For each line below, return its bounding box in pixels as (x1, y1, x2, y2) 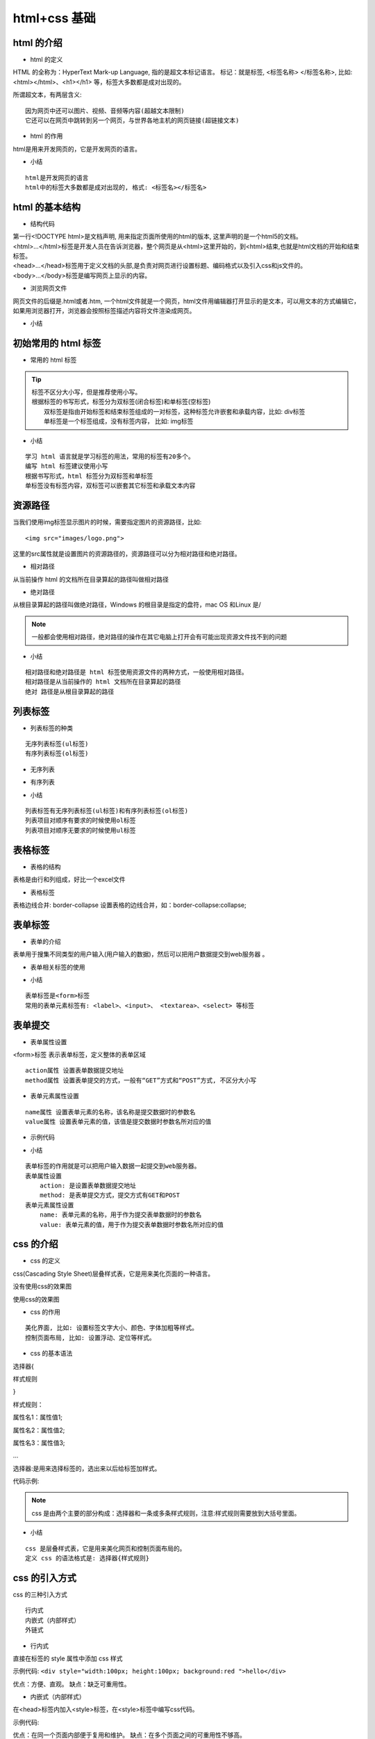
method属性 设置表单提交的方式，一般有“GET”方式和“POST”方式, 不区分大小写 (25, 1076, 257, 1084)
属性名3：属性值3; (12, 1439, 65, 1447)
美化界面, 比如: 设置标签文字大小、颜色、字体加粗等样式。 (25, 1324, 198, 1332)
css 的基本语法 (30, 1349, 73, 1358)
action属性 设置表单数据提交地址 (25, 1066, 124, 1075)
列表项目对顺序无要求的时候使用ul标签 (25, 826, 136, 834)
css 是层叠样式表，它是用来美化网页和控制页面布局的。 (25, 1544, 186, 1553)
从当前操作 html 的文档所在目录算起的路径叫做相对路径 (12, 575, 169, 584)
